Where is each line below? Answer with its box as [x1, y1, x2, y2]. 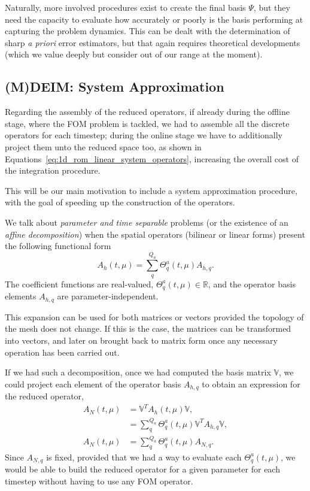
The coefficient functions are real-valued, [5, 277, 154, 290]
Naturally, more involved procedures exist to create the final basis [5, 1, 246, 13]
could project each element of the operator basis [5, 377, 181, 390]
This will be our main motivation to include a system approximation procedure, [5, 184, 297, 196]
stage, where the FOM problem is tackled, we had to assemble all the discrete [5, 117, 290, 129]
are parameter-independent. [57, 290, 159, 302]
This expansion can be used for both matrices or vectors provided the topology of [5, 310, 304, 323]
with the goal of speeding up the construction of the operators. [5, 196, 235, 208]
